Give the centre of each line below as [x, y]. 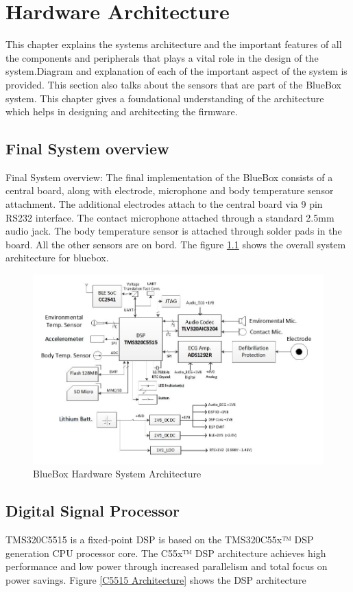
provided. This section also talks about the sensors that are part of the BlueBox [173, 84]
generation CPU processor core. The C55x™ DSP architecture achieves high [166, 553]
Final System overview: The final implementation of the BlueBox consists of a [169, 177]
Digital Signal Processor [93, 511]
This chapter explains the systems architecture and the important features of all [174, 44]
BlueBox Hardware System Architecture [117, 474]
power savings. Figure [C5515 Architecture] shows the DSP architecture [156, 579]
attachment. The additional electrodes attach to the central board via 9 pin [164, 204]
